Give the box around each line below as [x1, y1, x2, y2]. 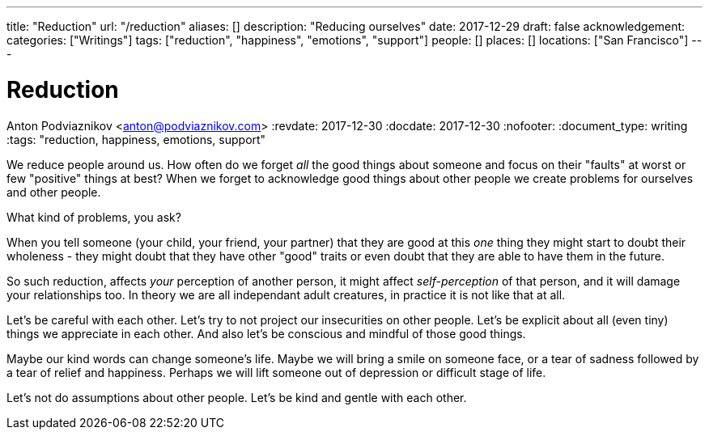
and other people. [6, 184, 101, 199]
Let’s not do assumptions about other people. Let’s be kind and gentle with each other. [6, 390, 467, 404]
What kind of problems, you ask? [6, 210, 181, 224]
